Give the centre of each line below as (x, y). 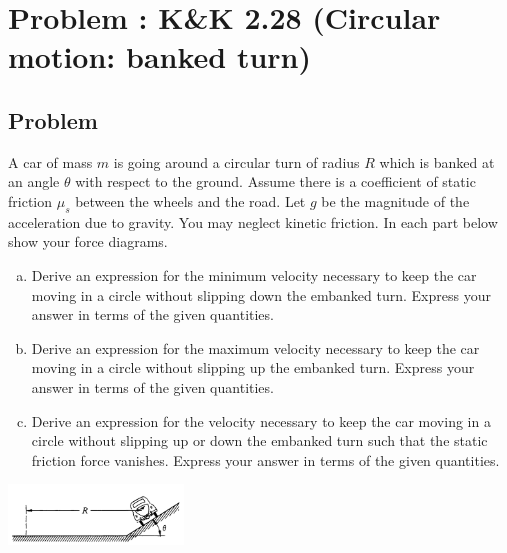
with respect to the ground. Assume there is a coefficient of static (275, 181)
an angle (34, 181)
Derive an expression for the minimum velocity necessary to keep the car (254, 274)
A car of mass (50, 161)
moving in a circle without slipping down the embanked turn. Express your (261, 294)
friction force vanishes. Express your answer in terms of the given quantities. (265, 459)
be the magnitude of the (395, 200)
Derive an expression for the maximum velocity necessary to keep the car (255, 347)
